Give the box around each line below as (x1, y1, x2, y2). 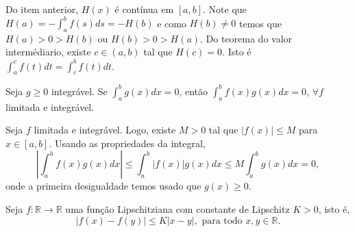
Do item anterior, (5, 2, 79, 16)
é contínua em (114, 2, 174, 16)
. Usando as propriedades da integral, (49, 136, 206, 150)
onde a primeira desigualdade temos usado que (5, 179, 201, 193)
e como (157, 16, 186, 30)
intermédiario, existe (5, 44, 91, 59)
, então (179, 83, 208, 98)
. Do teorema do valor (200, 31, 293, 45)
